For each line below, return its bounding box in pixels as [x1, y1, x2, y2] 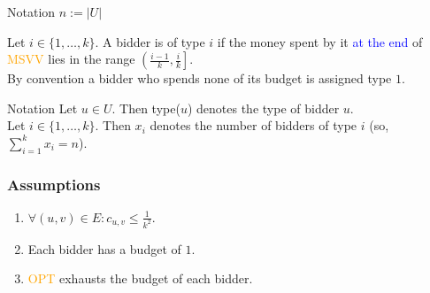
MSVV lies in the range [7, 50, 135, 68]
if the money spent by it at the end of [217, 32, 423, 50]
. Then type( [111, 98, 180, 117]
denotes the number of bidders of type [150, 116, 357, 135]
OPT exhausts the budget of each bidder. [27, 269, 253, 288]
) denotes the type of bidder [187, 98, 340, 117]
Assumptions [7, 173, 101, 195]
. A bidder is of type [95, 32, 205, 50]
